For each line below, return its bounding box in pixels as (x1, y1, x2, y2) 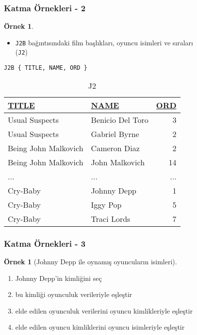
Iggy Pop (91, 198, 122, 210)
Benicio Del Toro (91, 114, 148, 125)
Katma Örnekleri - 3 (4, 237, 86, 249)
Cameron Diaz (91, 142, 140, 154)
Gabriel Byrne (91, 128, 139, 139)
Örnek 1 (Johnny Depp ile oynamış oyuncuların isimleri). (4, 256, 177, 266)
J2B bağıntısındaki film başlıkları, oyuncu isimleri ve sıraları (15, 37, 193, 47)
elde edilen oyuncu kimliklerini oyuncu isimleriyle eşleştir (15, 322, 185, 332)
